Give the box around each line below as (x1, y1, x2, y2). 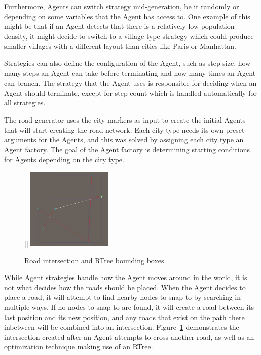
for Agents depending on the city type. (4, 154, 124, 165)
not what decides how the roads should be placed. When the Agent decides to (4, 282, 246, 292)
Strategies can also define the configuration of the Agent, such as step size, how (4, 57, 251, 68)
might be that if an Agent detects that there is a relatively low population (4, 21, 235, 31)
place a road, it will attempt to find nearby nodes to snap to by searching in (4, 292, 241, 302)
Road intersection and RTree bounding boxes (24, 255, 164, 265)
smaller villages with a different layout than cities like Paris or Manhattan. (4, 41, 236, 51)
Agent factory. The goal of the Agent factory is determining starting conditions (4, 144, 250, 154)
